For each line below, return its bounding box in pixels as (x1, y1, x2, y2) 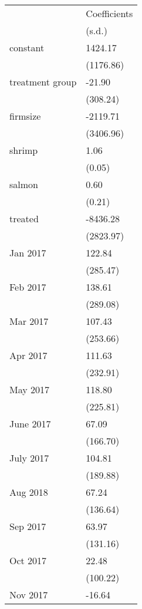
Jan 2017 (9, 246, 46, 259)
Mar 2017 (9, 314, 49, 328)
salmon (9, 177, 38, 191)
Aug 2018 (9, 485, 48, 499)
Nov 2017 (9, 588, 48, 601)
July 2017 (9, 451, 49, 465)
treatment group (9, 75, 77, 88)
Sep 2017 (9, 519, 46, 533)
